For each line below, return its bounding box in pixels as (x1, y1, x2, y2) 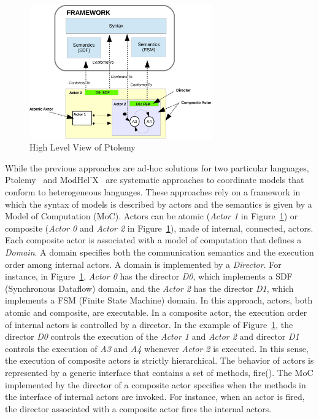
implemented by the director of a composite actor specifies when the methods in (5, 378, 306, 391)
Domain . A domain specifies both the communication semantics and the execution (5, 246, 314, 258)
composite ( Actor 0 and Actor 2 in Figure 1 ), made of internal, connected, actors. (5, 221, 313, 234)
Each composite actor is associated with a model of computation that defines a (5, 233, 302, 246)
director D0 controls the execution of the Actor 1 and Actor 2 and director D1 (5, 330, 299, 343)
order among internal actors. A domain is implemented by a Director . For (5, 257, 282, 270)
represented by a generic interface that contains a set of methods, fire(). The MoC (5, 366, 313, 378)
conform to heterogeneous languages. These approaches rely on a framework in (5, 186, 301, 198)
